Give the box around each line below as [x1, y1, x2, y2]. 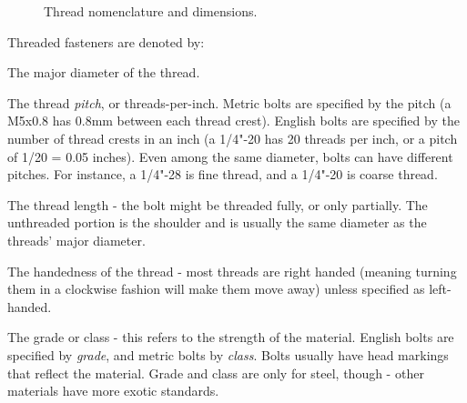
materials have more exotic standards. [7, 381, 219, 400]
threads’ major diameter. [7, 230, 146, 249]
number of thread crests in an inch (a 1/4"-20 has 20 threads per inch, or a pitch [7, 128, 458, 147]
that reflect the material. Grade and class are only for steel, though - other [7, 363, 424, 382]
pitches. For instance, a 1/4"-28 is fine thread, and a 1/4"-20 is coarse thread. [7, 165, 438, 184]
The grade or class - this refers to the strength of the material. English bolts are [7, 327, 454, 347]
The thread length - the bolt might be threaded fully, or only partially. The [7, 195, 428, 214]
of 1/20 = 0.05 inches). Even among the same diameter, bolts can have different [7, 146, 453, 166]
